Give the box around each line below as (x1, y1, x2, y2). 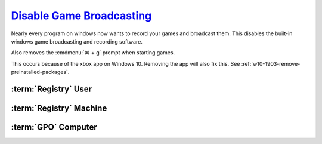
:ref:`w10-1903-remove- (241, 60, 301, 67)
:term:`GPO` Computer (11, 122, 98, 132)
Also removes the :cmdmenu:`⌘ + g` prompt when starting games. (11, 49, 175, 56)
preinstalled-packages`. (11, 69, 70, 76)
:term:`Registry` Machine (11, 103, 107, 113)
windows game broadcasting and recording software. (11, 38, 143, 45)
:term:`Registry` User (11, 84, 92, 94)
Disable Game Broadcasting (11, 9, 152, 22)
